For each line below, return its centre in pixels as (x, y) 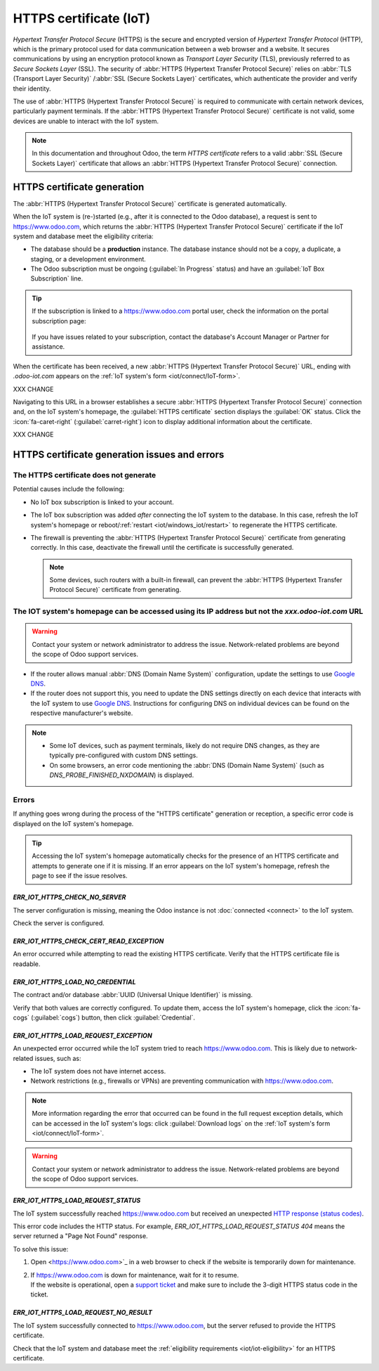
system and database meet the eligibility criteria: (83, 236)
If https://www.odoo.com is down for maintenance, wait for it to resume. (135, 1275)
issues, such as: (58, 1058)
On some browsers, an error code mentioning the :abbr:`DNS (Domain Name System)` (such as (187, 765)
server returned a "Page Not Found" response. (80, 1236)
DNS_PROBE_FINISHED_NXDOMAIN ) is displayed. (122, 775)
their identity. (32, 89)
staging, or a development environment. (88, 259)
